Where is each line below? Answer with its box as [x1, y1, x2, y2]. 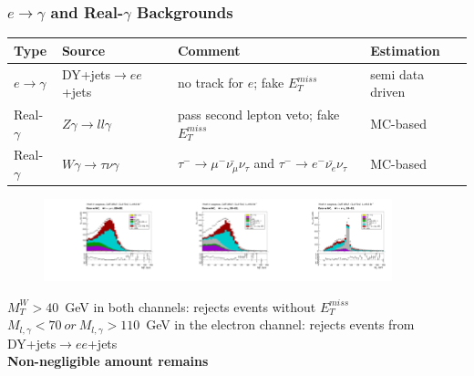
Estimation [370, 40, 440, 59]
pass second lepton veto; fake [177, 105, 340, 123]
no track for [177, 73, 244, 92]
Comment [177, 40, 241, 59]
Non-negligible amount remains [7, 351, 209, 371]
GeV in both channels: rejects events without [65, 297, 316, 316]
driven [370, 82, 406, 101]
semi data [370, 64, 425, 83]
